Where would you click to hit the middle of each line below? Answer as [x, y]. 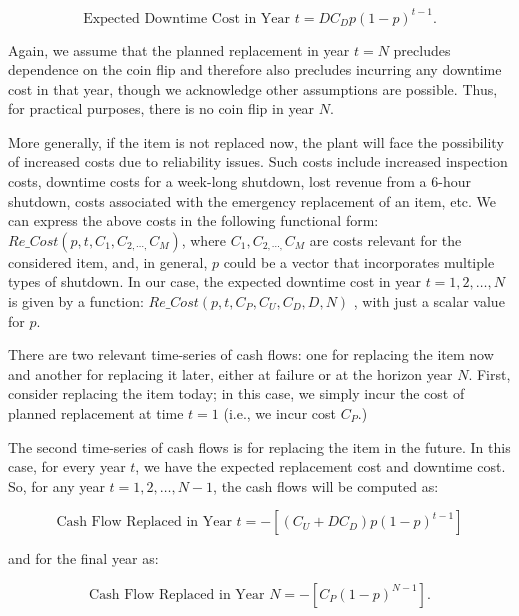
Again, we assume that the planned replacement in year [179, 49]
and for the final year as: [83, 558]
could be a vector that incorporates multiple [359, 261]
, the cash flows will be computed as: [326, 485]
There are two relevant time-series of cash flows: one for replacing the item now [251, 354]
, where [204, 239]
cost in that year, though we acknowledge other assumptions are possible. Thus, [253, 88]
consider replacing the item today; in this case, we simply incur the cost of [236, 393]
